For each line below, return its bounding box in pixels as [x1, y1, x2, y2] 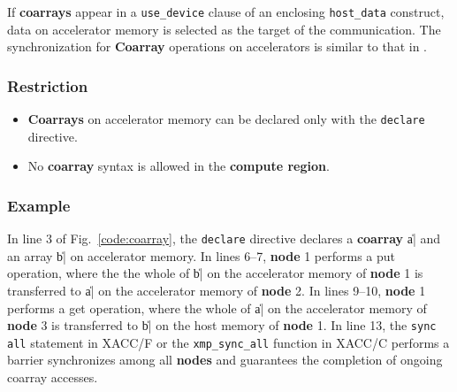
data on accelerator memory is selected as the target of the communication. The [7, 19, 441, 38]
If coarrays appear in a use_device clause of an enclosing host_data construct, [7, 3, 445, 20]
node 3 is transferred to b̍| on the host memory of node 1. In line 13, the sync [7, 316, 437, 334]
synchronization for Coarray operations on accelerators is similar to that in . [7, 37, 427, 56]
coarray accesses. [7, 368, 98, 387]
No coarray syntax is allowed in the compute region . [27, 157, 330, 175]
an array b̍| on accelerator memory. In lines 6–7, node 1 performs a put [7, 246, 396, 265]
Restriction [7, 74, 88, 96]
